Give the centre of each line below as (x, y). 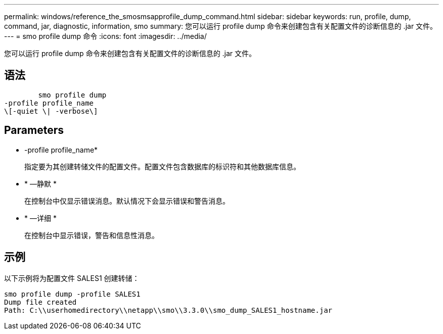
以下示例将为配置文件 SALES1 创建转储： (72, 278)
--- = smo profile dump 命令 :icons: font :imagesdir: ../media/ (105, 36)
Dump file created (40, 302)
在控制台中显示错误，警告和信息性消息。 (92, 235)
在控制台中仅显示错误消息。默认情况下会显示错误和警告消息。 (127, 201)
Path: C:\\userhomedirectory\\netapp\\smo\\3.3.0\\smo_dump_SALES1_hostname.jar (168, 310)
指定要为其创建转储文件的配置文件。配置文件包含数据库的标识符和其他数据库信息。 (162, 166)
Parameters (34, 130)
